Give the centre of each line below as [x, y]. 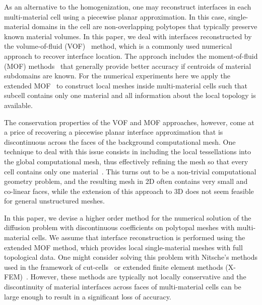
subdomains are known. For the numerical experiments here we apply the [117, 76]
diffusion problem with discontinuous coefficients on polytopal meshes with [119, 227]
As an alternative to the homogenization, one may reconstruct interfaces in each [128, 7]
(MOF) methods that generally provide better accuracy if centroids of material [128, 66]
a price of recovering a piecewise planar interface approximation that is [114, 132]
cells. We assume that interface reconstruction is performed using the [139, 237]
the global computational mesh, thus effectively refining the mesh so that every [126, 161]
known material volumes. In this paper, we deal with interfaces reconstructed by [128, 36]
